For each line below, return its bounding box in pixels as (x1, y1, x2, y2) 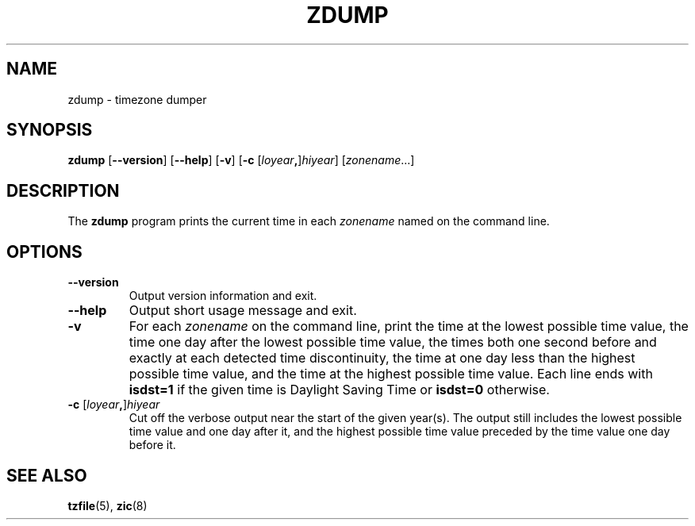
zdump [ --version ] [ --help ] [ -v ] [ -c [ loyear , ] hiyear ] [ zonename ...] (67, 153, 415, 167)
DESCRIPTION (6, 180, 120, 201)
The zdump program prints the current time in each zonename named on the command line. (67, 214, 550, 228)
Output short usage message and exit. (129, 302, 357, 319)
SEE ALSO (6, 465, 87, 486)
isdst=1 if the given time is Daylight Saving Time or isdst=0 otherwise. (129, 382, 550, 398)
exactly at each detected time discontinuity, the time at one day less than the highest (129, 350, 635, 367)
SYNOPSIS (6, 120, 93, 140)
